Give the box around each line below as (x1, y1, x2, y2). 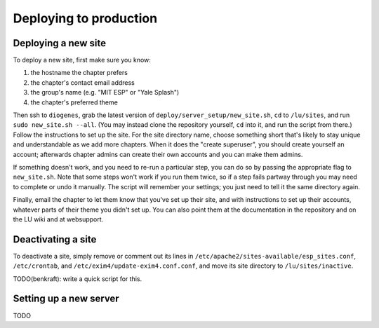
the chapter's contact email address (30, 78, 135, 87)
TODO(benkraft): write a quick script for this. (13, 274, 142, 283)
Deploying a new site (13, 37, 107, 49)
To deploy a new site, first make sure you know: (13, 56, 151, 64)
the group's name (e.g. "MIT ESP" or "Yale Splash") (30, 88, 180, 97)
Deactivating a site (13, 233, 97, 245)
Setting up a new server (13, 293, 119, 305)
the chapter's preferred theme (30, 98, 119, 107)
